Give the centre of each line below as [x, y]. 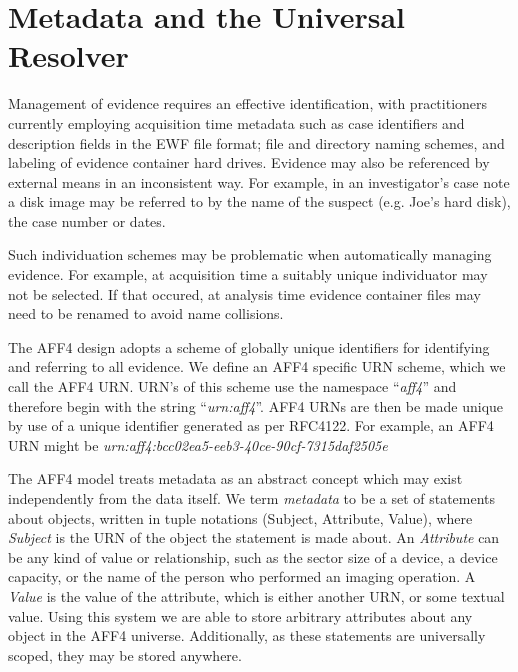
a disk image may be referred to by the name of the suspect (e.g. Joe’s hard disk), [259, 201]
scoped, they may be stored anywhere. [125, 654]
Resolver [68, 55]
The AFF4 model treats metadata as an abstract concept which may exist [235, 478]
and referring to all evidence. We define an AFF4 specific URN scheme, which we [257, 366]
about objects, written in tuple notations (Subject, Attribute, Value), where [240, 517]
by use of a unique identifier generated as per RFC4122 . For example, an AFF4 [251, 425]
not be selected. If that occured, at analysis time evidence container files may [244, 293]
